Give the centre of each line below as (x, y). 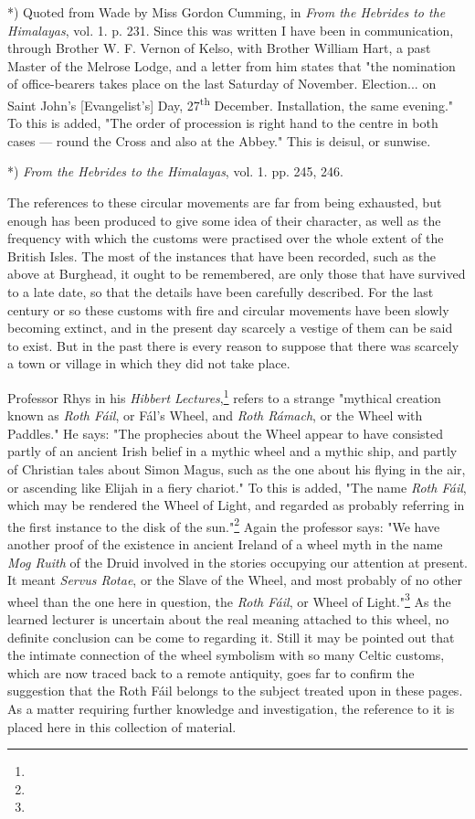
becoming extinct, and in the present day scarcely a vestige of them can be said (230, 328)
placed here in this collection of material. (122, 726)
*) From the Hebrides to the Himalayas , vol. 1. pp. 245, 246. (175, 171)
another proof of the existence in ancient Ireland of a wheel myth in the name (225, 544)
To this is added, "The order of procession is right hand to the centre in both (223, 123)
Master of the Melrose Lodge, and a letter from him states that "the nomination (232, 65)
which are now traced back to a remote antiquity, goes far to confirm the (211, 672)
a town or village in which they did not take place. (149, 363)
